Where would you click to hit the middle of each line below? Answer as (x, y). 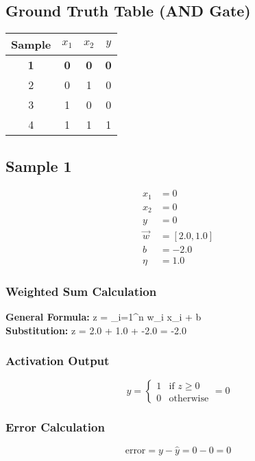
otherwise (189, 398)
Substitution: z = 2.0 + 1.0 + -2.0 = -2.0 (96, 330)
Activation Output (58, 361)
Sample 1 (39, 165)
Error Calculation (55, 427)
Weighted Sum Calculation (81, 291)
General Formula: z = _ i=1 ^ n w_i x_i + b (104, 316)
